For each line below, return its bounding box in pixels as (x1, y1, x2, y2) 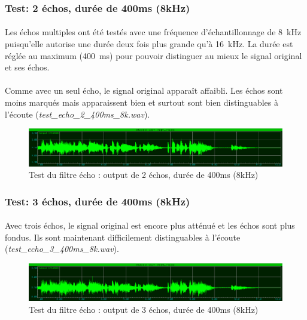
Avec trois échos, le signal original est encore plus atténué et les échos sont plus (5, 219, 295, 232)
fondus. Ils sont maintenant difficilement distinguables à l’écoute (5, 230, 241, 243)
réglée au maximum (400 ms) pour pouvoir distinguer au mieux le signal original (5, 49, 302, 61)
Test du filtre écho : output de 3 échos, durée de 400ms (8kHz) (29, 303, 259, 315)
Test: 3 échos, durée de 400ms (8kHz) (5, 193, 190, 208)
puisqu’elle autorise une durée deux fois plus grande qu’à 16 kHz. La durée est (5, 38, 293, 50)
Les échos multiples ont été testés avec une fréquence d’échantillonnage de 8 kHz (5, 26, 302, 38)
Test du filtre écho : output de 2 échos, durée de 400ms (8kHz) (29, 168, 259, 181)
